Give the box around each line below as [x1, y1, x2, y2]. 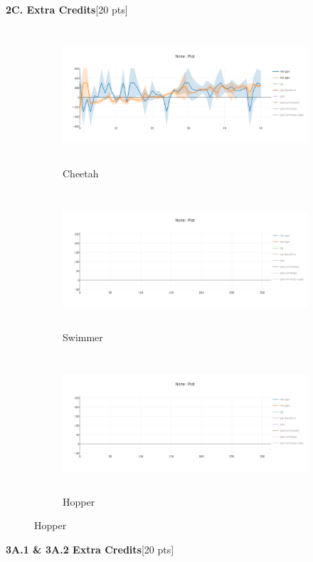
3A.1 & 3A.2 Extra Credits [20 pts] [6, 541, 174, 556]
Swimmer [63, 330, 103, 345]
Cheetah [63, 166, 99, 181]
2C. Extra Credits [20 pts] [6, 2, 128, 16]
